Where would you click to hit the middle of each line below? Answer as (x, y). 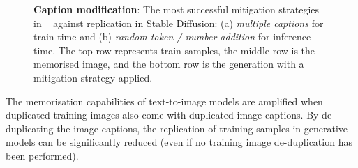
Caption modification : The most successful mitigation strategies (177, 9)
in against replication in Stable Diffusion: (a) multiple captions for (179, 23)
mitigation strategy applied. (93, 77)
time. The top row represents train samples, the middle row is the (174, 50)
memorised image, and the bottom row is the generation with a (169, 64)
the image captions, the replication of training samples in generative (202, 128)
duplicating (30, 128)
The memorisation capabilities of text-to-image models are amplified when (164, 101)
